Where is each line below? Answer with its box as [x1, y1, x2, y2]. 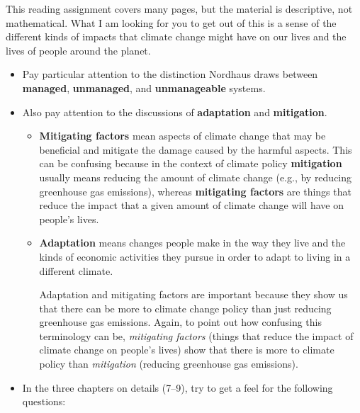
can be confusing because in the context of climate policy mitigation [39, 156, 342, 171]
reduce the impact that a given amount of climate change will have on [39, 198, 344, 213]
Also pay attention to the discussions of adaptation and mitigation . [22, 104, 327, 119]
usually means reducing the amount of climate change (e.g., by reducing [39, 169, 352, 184]
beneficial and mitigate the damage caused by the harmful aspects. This [39, 142, 352, 157]
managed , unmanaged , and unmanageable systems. [22, 80, 266, 95]
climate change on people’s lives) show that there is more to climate [39, 342, 334, 357]
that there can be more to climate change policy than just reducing [39, 300, 332, 315]
